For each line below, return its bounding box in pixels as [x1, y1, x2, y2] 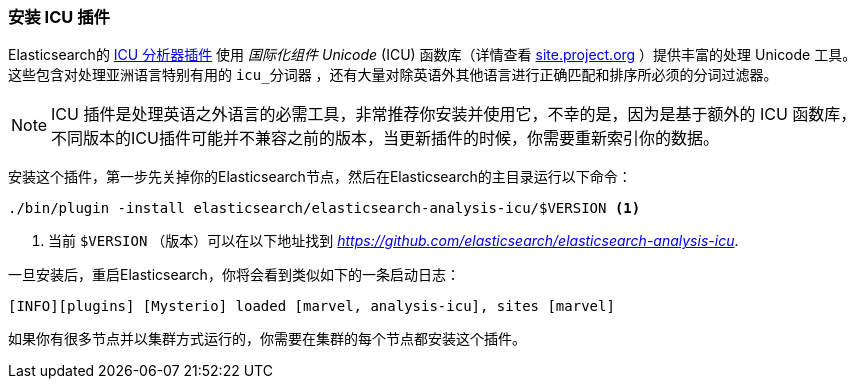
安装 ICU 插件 [8, 7, 110, 27]
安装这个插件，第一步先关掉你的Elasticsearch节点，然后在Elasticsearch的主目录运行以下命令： [8, 168, 632, 186]
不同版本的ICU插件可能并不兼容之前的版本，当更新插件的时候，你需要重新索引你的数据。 [51, 128, 719, 149]
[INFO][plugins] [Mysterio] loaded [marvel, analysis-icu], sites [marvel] [8, 298, 615, 315]
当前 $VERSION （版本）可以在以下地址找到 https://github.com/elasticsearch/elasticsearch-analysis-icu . [48, 232, 739, 250]
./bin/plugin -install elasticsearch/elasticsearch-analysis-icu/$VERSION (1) [8, 200, 641, 217]
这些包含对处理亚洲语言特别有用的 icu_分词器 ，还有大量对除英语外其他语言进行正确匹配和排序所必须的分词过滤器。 [8, 66, 778, 84]
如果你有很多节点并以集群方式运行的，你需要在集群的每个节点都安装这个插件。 [8, 330, 526, 348]
